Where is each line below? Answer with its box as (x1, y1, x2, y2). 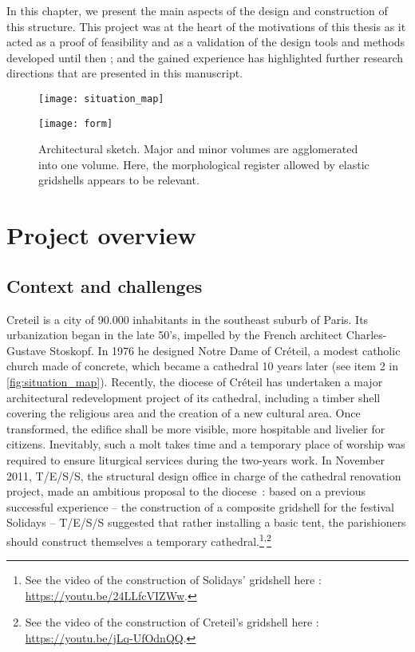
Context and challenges (6, 273, 203, 298)
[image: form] (38, 117, 113, 129)
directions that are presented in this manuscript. (6, 65, 243, 81)
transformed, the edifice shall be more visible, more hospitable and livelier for (6, 420, 385, 437)
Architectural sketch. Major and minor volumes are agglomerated (38, 140, 358, 157)
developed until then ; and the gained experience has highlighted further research (6, 49, 403, 65)
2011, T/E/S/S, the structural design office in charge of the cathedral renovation (6, 467, 401, 484)
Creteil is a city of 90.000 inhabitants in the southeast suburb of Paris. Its (6, 310, 369, 327)
